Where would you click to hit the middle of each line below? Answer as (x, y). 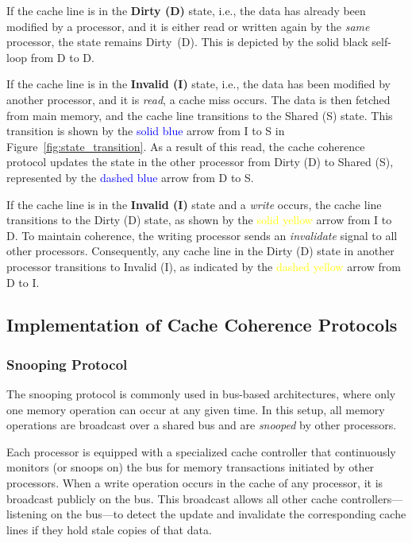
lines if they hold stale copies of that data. (109, 529)
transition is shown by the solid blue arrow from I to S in (146, 131)
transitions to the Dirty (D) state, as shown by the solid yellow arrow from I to (199, 220)
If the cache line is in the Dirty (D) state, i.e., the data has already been (186, 10)
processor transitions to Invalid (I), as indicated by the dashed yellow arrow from (204, 266)
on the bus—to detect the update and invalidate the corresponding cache (229, 514)
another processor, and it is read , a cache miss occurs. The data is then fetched (198, 99)
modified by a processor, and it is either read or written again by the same (188, 26)
